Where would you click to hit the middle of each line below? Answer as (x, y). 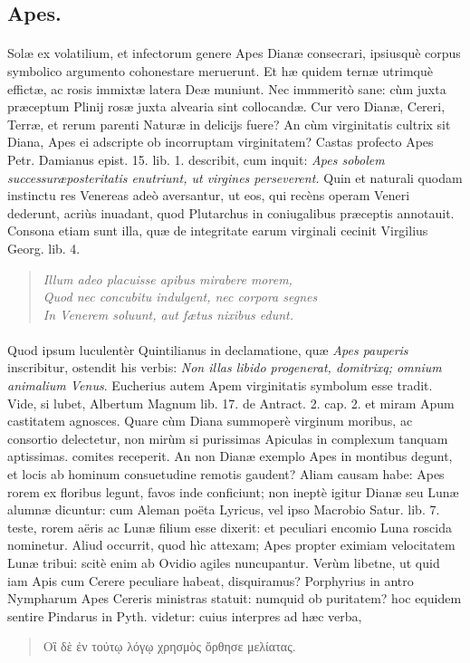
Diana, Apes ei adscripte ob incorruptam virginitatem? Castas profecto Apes (221, 142)
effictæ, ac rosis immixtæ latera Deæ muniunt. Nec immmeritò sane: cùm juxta (227, 88)
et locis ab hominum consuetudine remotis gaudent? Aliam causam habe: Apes (226, 474)
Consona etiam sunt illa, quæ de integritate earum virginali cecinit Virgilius (218, 231)
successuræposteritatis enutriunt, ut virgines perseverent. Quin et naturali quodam (235, 177)
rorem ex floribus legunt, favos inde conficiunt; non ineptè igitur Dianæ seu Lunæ (233, 491)
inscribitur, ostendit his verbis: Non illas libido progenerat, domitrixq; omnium (225, 367)
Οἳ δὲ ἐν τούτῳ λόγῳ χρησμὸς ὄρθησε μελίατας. (169, 646)
